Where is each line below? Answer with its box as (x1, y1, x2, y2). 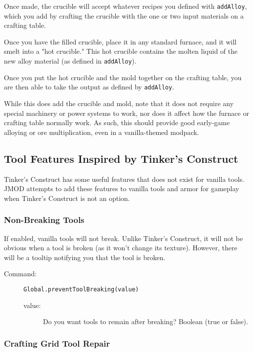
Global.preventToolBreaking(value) (23, 286, 139, 293)
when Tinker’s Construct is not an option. (4, 193, 130, 203)
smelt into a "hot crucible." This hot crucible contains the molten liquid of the (4, 46, 238, 56)
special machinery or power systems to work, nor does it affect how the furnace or (4, 108, 249, 118)
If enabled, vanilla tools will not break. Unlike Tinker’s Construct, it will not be (4, 233, 243, 243)
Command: (4, 268, 37, 279)
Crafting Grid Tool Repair (4, 337, 110, 349)
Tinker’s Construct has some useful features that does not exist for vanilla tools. (4, 174, 244, 184)
